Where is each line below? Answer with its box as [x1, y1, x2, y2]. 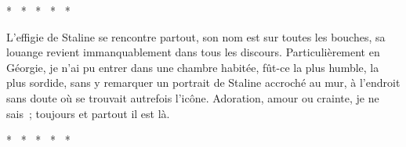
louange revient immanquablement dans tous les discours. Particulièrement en [6, 44, 380, 60]
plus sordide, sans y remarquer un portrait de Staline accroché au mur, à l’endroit [6, 74, 401, 91]
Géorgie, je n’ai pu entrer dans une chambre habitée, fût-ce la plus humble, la [6, 59, 379, 75]
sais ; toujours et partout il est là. [6, 105, 170, 121]
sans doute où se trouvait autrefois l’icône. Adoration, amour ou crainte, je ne [6, 89, 379, 106]
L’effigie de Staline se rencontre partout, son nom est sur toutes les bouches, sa [6, 28, 386, 45]
